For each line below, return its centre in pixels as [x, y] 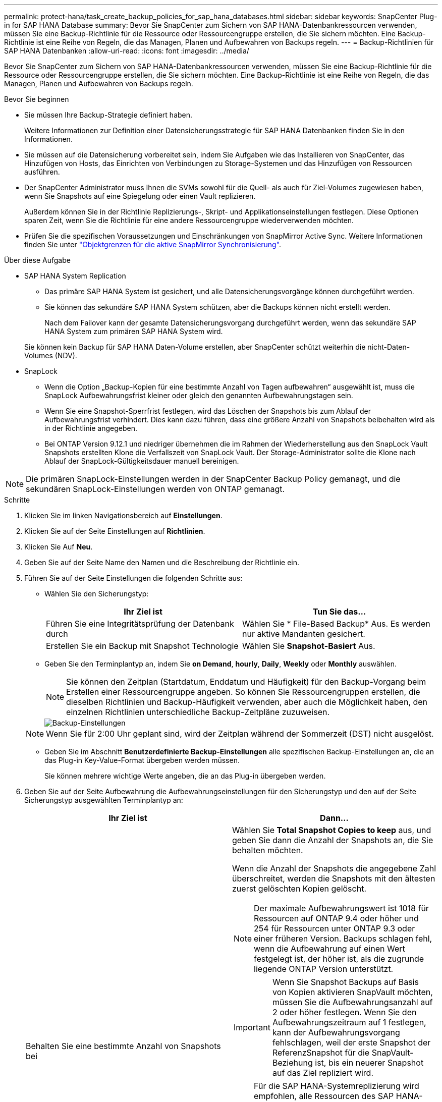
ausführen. [42, 172]
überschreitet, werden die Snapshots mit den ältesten [334, 878]
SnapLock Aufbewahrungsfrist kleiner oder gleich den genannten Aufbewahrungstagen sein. [199, 395]
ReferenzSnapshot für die [321, 1053]
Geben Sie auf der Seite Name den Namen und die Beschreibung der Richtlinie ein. [162, 562]
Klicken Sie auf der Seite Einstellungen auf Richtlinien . [115, 531]
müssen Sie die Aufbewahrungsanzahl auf [352, 1002]
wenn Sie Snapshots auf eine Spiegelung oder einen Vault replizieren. [140, 196]
